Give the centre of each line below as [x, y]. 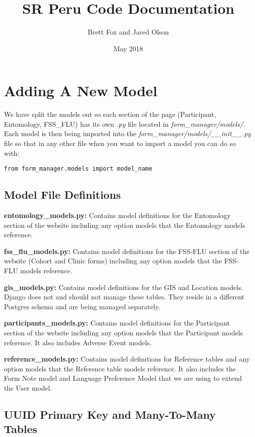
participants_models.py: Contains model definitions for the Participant [117, 323]
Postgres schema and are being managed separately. [82, 306]
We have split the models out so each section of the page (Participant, [110, 114]
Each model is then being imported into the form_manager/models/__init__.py [127, 133]
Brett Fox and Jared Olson [128, 32]
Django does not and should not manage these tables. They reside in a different [124, 297]
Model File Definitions [62, 195]
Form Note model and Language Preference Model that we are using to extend [123, 378]
